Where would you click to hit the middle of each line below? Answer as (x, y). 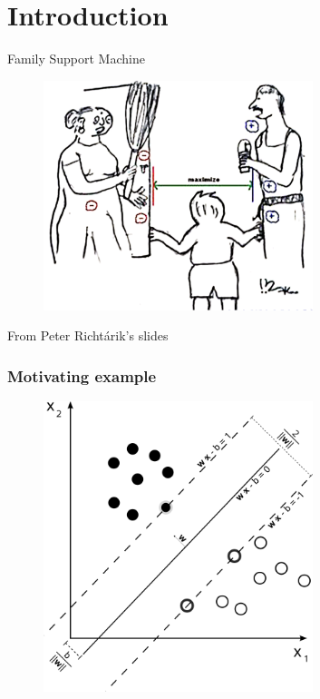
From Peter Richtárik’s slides (88, 335)
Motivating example (82, 375)
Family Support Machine (76, 59)
